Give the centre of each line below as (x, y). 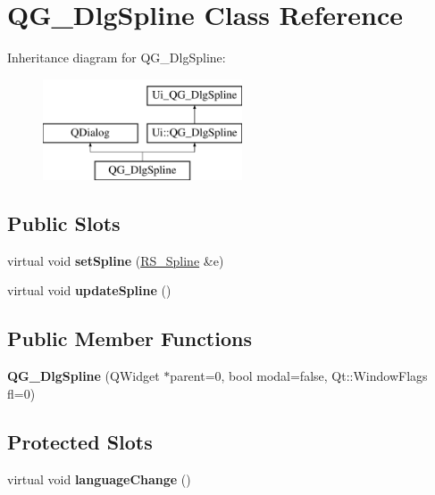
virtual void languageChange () (99, 478)
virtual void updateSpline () (89, 290)
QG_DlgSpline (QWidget (84, 376)
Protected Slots (80, 441)
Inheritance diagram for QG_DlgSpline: (117, 58)
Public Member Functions (130, 338)
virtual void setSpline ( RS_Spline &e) (116, 260)
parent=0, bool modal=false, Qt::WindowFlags (299, 376)
